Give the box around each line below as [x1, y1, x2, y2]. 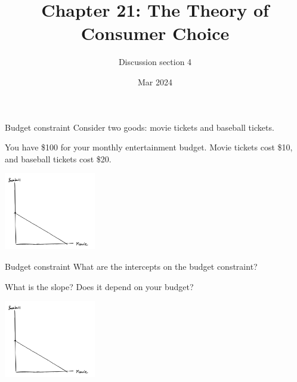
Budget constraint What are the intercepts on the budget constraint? [5, 260, 258, 273]
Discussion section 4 [118, 56, 192, 68]
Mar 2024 [138, 75, 172, 88]
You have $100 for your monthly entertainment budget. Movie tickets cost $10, [5, 141, 293, 153]
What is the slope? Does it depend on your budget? [5, 280, 194, 292]
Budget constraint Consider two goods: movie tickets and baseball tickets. [5, 121, 274, 133]
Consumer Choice [81, 21, 230, 45]
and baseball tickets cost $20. [5, 152, 112, 165]
